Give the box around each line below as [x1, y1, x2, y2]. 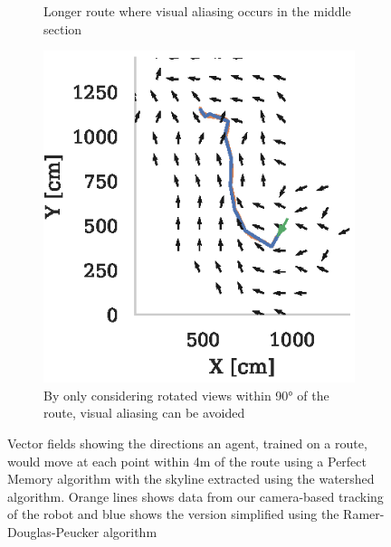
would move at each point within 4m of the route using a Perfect [7, 451, 367, 470]
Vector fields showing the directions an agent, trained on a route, [7, 433, 367, 452]
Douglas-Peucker [7, 522, 100, 541]
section [43, 19, 82, 38]
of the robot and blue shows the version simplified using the [7, 505, 339, 523]
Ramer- [343, 505, 385, 523]
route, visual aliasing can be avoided [43, 403, 245, 422]
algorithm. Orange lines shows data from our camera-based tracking [7, 486, 384, 505]
